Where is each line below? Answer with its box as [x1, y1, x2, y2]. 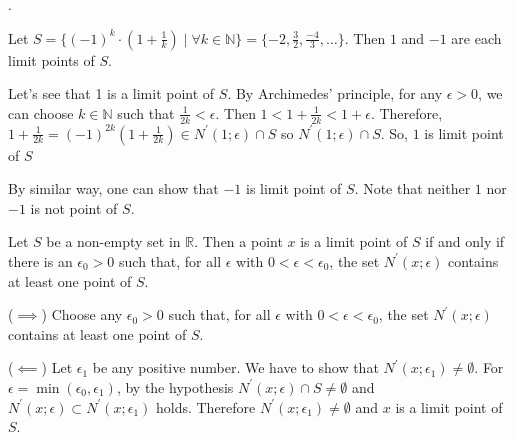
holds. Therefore [155, 396, 256, 417]
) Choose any [41, 304, 123, 325]
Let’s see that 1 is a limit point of [8, 83, 215, 104]
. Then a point [194, 231, 283, 252]
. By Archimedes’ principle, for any [227, 83, 443, 104]
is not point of [30, 197, 118, 218]
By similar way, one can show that [8, 178, 219, 199]
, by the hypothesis [116, 376, 234, 397]
